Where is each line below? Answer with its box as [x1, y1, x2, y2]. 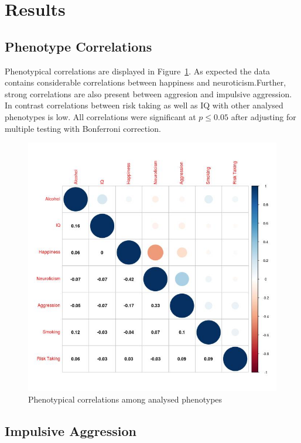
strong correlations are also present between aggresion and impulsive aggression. [5, 87, 292, 100]
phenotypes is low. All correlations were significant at [5, 110, 196, 122]
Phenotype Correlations [5, 37, 152, 55]
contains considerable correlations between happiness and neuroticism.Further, [5, 76, 286, 88]
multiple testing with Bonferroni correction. [5, 122, 161, 134]
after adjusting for [231, 110, 296, 122]
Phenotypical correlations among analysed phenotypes [28, 393, 223, 405]
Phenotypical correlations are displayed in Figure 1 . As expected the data [5, 64, 271, 77]
